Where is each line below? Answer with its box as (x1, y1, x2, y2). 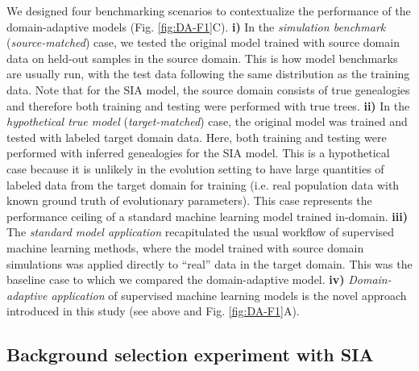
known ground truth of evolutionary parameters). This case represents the (6, 192, 372, 209)
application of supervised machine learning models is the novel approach (51, 286, 407, 303)
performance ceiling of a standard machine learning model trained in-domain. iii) (6, 207, 408, 224)
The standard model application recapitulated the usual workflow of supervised (6, 223, 395, 240)
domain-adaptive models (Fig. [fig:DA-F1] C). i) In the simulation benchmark (6, 18, 386, 35)
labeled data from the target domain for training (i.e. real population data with (6, 176, 400, 193)
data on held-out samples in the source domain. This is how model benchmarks (6, 49, 398, 66)
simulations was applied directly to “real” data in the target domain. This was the (6, 255, 413, 272)
